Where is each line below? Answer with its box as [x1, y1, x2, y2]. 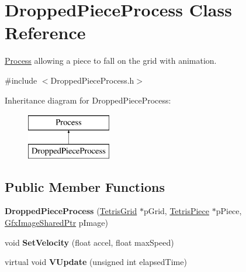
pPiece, [216, 205, 242, 217]
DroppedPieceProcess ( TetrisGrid [5, 205, 137, 217]
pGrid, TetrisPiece [143, 205, 209, 217]
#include [5, 74, 37, 86]
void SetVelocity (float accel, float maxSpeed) [5, 236, 174, 248]
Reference [5, 20, 86, 44]
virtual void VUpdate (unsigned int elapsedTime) [5, 256, 187, 268]
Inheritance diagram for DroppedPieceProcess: [5, 94, 171, 106]
